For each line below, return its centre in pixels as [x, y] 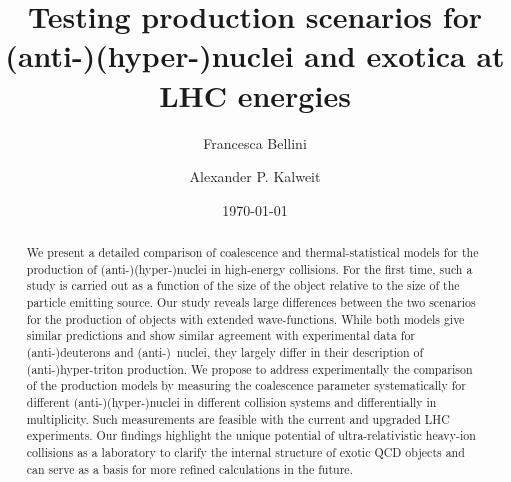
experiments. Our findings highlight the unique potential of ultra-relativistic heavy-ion [251, 435]
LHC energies [255, 94]
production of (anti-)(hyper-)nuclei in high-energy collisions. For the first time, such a [249, 268]
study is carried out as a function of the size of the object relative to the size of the [243, 285]
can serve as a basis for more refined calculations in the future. [189, 468]
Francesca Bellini [255, 142]
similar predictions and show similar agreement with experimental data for [221, 335]
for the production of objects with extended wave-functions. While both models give [245, 318]
